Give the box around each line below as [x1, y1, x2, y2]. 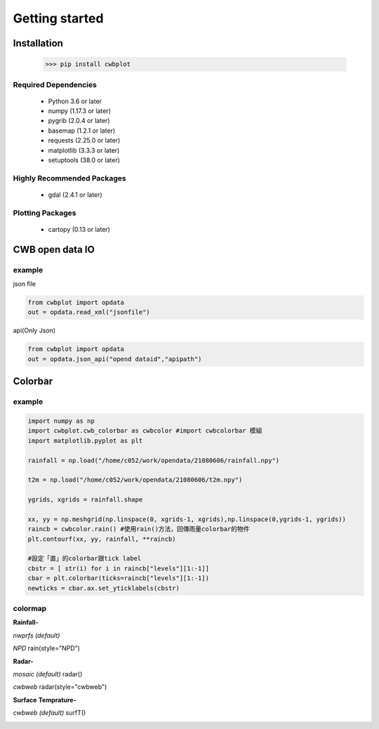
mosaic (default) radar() [13, 669, 83, 678]
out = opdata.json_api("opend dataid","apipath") [27, 355, 202, 363]
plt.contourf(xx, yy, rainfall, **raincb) [27, 534, 176, 543]
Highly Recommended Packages [13, 173, 126, 183]
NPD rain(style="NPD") [13, 644, 81, 652]
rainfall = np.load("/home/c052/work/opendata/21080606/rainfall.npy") [27, 457, 280, 464]
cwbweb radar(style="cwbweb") [13, 683, 107, 691]
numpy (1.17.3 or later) [48, 107, 112, 115]
